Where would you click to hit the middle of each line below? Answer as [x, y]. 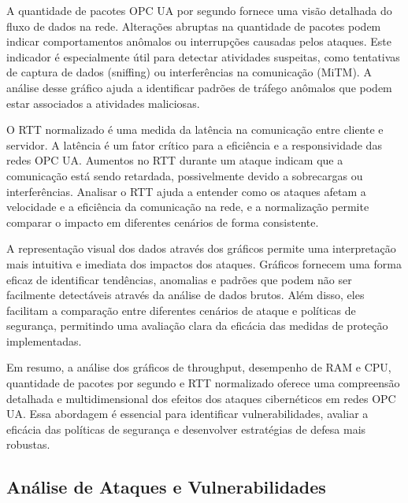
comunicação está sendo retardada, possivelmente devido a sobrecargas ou [185, 175]
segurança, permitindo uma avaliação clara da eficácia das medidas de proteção [197, 325]
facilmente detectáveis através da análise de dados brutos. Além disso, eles [185, 295]
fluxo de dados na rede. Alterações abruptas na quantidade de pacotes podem [194, 26]
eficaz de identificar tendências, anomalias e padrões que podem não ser [179, 279]
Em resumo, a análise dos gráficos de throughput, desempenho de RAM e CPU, [199, 367]
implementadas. [44, 340]
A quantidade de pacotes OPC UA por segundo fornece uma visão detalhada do [199, 10]
